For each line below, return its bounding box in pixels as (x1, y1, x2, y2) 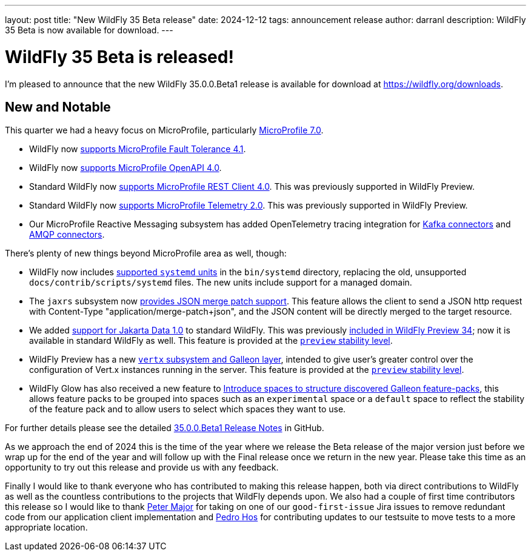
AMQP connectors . (29, 229, 105, 240)
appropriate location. (5, 522, 88, 533)
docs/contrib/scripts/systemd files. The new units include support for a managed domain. (29, 277, 412, 288)
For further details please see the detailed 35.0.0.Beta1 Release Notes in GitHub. (5, 423, 324, 434)
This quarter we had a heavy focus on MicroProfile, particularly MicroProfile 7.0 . (5, 125, 324, 136)
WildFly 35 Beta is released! (5, 46, 234, 67)
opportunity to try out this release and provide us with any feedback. (5, 462, 279, 473)
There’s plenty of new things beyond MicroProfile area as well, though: (5, 248, 287, 259)
